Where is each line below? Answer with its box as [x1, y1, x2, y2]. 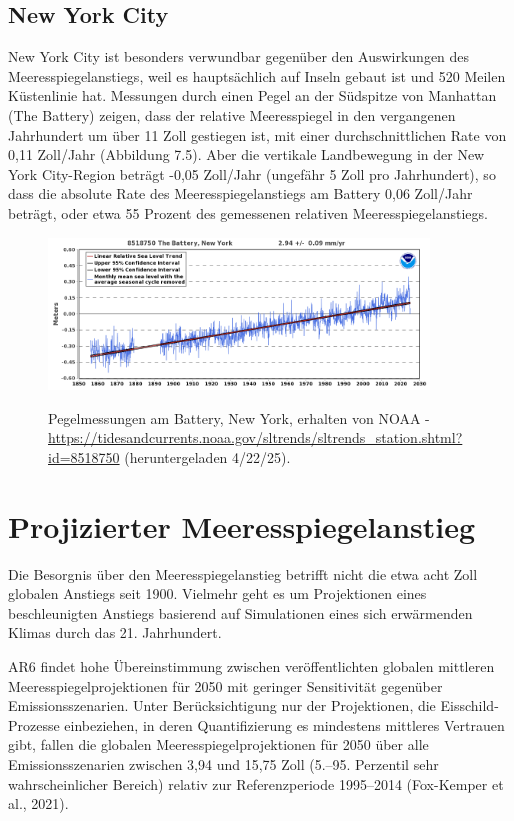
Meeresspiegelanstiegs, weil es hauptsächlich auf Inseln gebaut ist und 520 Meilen [8, 65, 506, 86]
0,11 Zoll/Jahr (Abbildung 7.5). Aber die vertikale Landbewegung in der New [8, 144, 485, 165]
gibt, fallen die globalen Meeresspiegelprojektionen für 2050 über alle [8, 734, 429, 755]
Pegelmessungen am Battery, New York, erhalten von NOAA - [48, 407, 430, 428]
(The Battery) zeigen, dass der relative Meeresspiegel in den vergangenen [8, 104, 456, 125]
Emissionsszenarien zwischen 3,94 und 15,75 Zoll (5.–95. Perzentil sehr [8, 754, 439, 775]
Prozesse [8, 714, 60, 735]
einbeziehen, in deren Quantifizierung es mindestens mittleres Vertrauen [64, 714, 505, 735]
